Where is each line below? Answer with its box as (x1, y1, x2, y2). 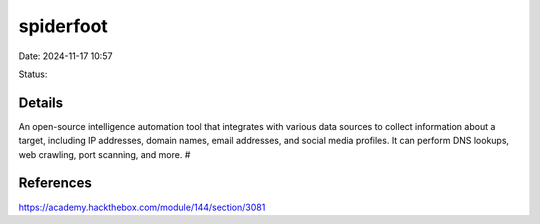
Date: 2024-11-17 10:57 (18, 50, 113, 62)
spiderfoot (18, 15, 109, 37)
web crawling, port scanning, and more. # (18, 148, 191, 160)
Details (18, 94, 64, 111)
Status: (18, 68, 48, 80)
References (18, 175, 92, 192)
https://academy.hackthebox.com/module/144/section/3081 (18, 201, 266, 213)
